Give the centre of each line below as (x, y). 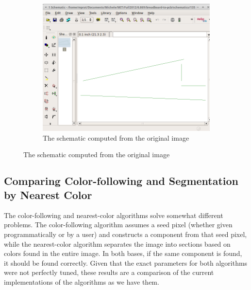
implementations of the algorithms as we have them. (82, 282)
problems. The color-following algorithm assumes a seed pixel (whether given (118, 225)
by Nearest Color (48, 195)
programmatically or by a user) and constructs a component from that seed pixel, (125, 234)
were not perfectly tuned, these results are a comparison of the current (109, 272)
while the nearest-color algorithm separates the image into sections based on (117, 244)
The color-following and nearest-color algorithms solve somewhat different (114, 215)
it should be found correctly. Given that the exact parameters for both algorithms (126, 263)
